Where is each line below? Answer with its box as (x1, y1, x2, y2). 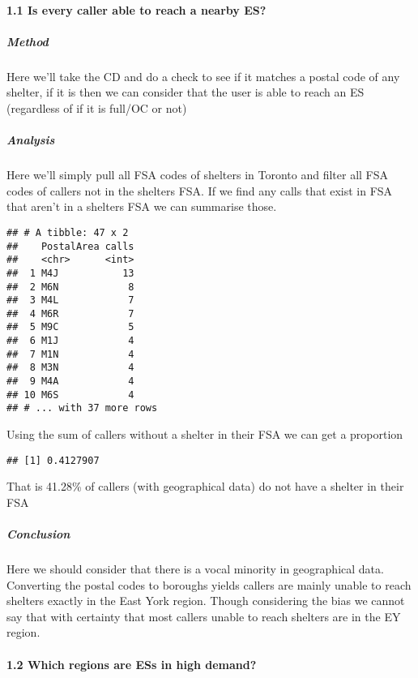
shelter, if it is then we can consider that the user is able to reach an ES (6, 84, 365, 101)
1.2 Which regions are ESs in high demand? (6, 655, 257, 672)
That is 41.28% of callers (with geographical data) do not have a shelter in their (6, 478, 404, 495)
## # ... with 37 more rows (6, 402, 158, 414)
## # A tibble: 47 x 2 (6, 226, 129, 238)
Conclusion (6, 526, 70, 543)
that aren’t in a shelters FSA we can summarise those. (6, 198, 277, 215)
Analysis (6, 131, 55, 148)
